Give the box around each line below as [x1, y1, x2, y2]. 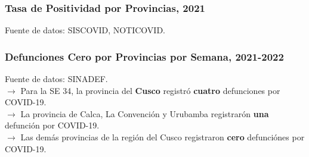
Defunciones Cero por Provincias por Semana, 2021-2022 [5, 49, 284, 64]
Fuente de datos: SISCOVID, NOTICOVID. [5, 24, 165, 36]
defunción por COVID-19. [5, 119, 100, 131]
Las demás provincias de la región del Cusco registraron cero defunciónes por [20, 131, 305, 143]
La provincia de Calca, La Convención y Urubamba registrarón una [20, 107, 269, 120]
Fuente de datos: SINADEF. [5, 73, 108, 85]
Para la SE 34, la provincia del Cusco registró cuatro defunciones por [20, 84, 280, 96]
